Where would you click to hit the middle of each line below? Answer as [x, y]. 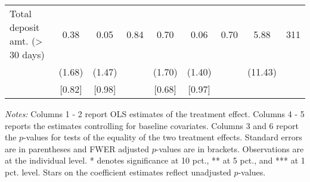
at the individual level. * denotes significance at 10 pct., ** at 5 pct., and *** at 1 [155, 160]
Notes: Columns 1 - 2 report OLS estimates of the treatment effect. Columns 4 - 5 [155, 114]
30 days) [27, 54]
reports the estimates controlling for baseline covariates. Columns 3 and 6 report [152, 125]
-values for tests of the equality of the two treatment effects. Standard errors [163, 137]
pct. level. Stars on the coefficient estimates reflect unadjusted [118, 172]
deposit [25, 27]
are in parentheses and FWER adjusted [77, 148]
